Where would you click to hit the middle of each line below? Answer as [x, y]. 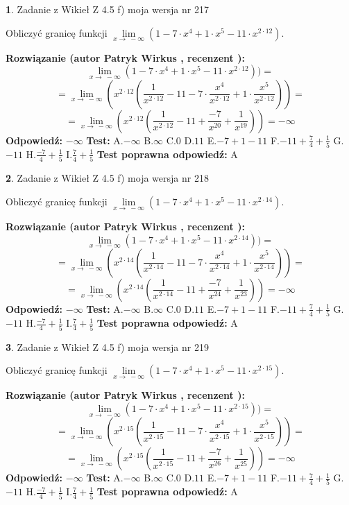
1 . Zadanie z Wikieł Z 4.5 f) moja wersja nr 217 [107, 9]
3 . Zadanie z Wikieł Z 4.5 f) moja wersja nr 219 [107, 346]
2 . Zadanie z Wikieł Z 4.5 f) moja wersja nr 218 [107, 178]
